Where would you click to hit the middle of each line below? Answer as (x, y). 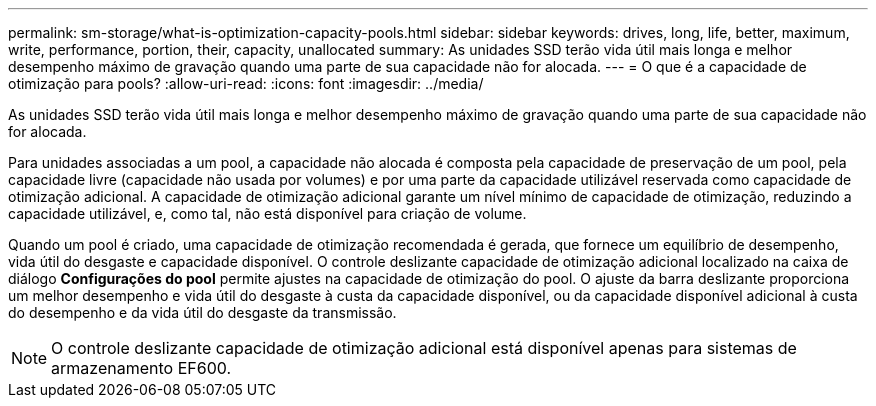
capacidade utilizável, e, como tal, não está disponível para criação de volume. (267, 213)
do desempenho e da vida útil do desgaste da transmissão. (202, 312)
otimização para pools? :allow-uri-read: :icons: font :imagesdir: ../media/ (246, 83)
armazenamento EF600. (141, 368)
